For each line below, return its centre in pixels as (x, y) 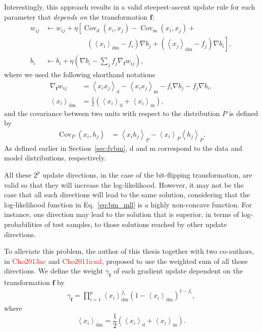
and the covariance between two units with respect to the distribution (112, 113)
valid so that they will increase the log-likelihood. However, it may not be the (124, 184)
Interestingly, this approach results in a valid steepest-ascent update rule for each (130, 7)
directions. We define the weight (54, 271)
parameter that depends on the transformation (76, 16)
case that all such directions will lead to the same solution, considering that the (127, 195)
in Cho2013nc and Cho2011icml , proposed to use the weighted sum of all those (126, 261)
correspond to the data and (200, 148)
